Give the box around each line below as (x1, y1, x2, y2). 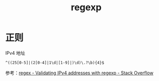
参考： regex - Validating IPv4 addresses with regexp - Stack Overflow (5, 70, 154, 76)
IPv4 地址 (5, 50, 26, 56)
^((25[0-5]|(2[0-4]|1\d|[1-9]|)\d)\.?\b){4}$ (5, 60, 104, 65)
